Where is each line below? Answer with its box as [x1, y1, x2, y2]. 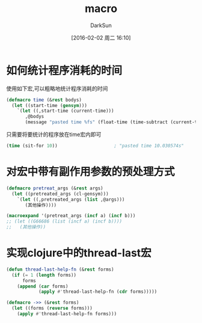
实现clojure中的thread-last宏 [6, 246, 151, 260]
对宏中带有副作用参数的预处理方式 [6, 165, 176, 179]
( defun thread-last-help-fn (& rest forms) [6, 266, 114, 272]
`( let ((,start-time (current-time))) [17, 108, 114, 114]
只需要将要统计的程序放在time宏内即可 [6, 131, 102, 138]
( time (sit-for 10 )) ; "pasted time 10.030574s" [6, 143, 185, 149]
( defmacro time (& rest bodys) [6, 97, 82, 103]
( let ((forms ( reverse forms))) [11, 306, 93, 312]
